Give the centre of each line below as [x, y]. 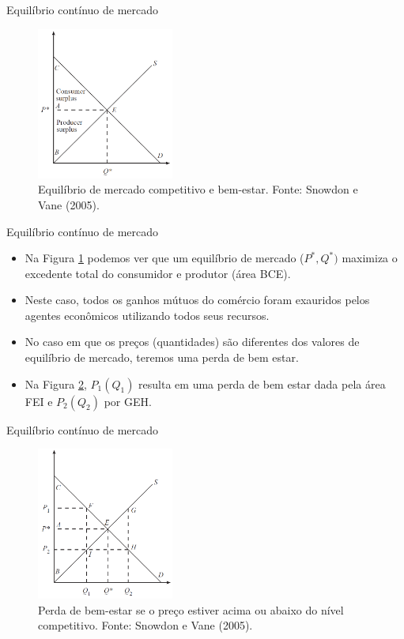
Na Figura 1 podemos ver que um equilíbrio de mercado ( [164, 258]
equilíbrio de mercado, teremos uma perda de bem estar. [162, 357]
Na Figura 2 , [56, 383]
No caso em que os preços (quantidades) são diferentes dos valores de [192, 342]
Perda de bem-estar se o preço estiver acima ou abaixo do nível [191, 609]
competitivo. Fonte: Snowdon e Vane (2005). [145, 625]
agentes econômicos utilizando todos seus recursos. [147, 315]
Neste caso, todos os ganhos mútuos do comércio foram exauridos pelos [197, 300]
